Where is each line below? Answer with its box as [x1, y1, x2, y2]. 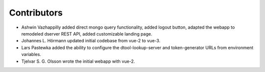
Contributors [9, 7, 63, 18]
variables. [21, 52, 41, 57]
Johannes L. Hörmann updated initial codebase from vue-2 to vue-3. [21, 38, 160, 44]
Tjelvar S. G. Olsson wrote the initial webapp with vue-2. [21, 58, 135, 64]
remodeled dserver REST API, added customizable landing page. [21, 31, 153, 36]
